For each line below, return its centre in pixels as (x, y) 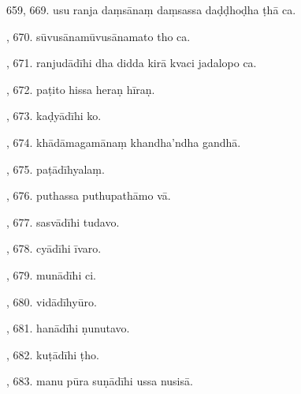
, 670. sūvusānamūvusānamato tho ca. (98, 36)
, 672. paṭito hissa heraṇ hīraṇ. (81, 89)
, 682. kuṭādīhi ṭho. (53, 354)
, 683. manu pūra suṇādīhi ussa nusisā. (100, 381)
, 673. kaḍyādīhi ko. (54, 116)
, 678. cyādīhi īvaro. (54, 248)
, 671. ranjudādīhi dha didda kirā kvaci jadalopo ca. (132, 63)
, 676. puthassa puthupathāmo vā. (89, 195)
